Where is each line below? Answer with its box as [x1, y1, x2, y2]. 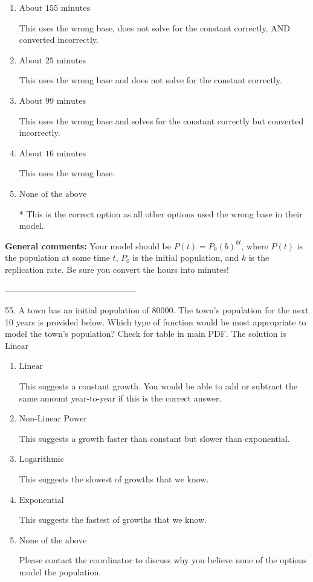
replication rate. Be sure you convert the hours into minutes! [5, 263, 229, 275]
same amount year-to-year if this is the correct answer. [19, 391, 222, 404]
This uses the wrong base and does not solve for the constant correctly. [19, 74, 282, 86]
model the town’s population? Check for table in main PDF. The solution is [5, 327, 286, 340]
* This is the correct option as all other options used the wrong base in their [19, 207, 303, 220]
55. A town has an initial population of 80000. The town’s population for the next [5, 304, 309, 316]
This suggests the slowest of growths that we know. [19, 473, 209, 485]
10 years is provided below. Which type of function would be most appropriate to [5, 315, 306, 328]
